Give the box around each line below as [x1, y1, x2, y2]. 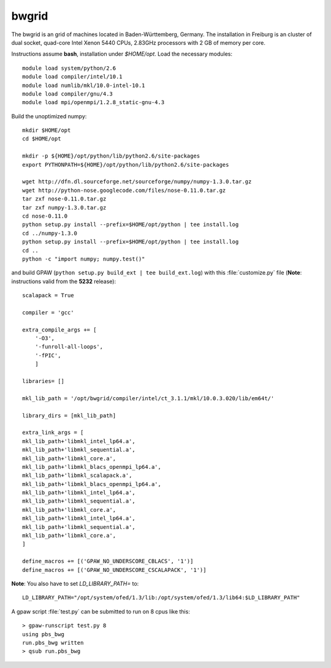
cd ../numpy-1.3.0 [22, 230, 78, 237]
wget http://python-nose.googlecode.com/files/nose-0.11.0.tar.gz [22, 187, 226, 194]
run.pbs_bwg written [22, 639, 84, 646]
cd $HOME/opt [22, 135, 61, 142]
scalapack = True [22, 292, 74, 299]
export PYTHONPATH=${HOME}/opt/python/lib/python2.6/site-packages [22, 161, 229, 168]
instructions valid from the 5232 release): [11, 278, 116, 285]
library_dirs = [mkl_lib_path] [22, 412, 116, 419]
